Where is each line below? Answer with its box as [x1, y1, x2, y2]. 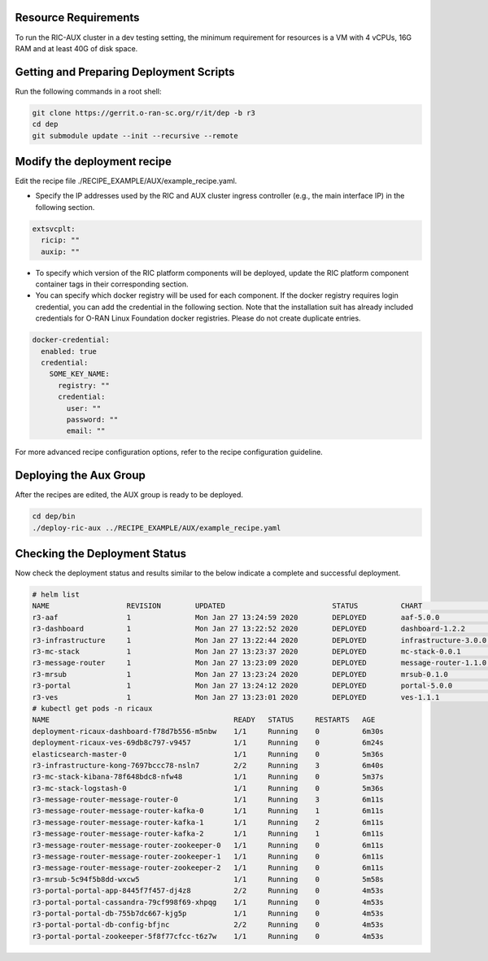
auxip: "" [41, 247, 81, 256]
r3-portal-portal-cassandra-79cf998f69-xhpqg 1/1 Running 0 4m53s [32, 898, 384, 906]
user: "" [66, 404, 102, 413]
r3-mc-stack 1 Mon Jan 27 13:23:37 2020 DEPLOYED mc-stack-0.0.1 [32, 647, 461, 656]
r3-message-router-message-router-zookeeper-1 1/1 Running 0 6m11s [32, 852, 384, 862]
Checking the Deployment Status [15, 546, 187, 561]
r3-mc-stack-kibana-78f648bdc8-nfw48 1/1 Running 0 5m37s [32, 772, 384, 781]
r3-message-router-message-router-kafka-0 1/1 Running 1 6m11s [32, 806, 384, 815]
